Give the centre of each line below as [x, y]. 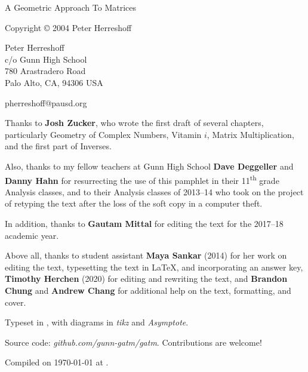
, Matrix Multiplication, [250, 134]
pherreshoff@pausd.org [46, 102]
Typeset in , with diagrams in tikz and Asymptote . [97, 322]
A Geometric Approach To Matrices [70, 7]
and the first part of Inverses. [58, 146]
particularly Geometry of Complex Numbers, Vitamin [103, 134]
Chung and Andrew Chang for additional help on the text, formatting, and [148, 290]
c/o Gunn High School [46, 59]
